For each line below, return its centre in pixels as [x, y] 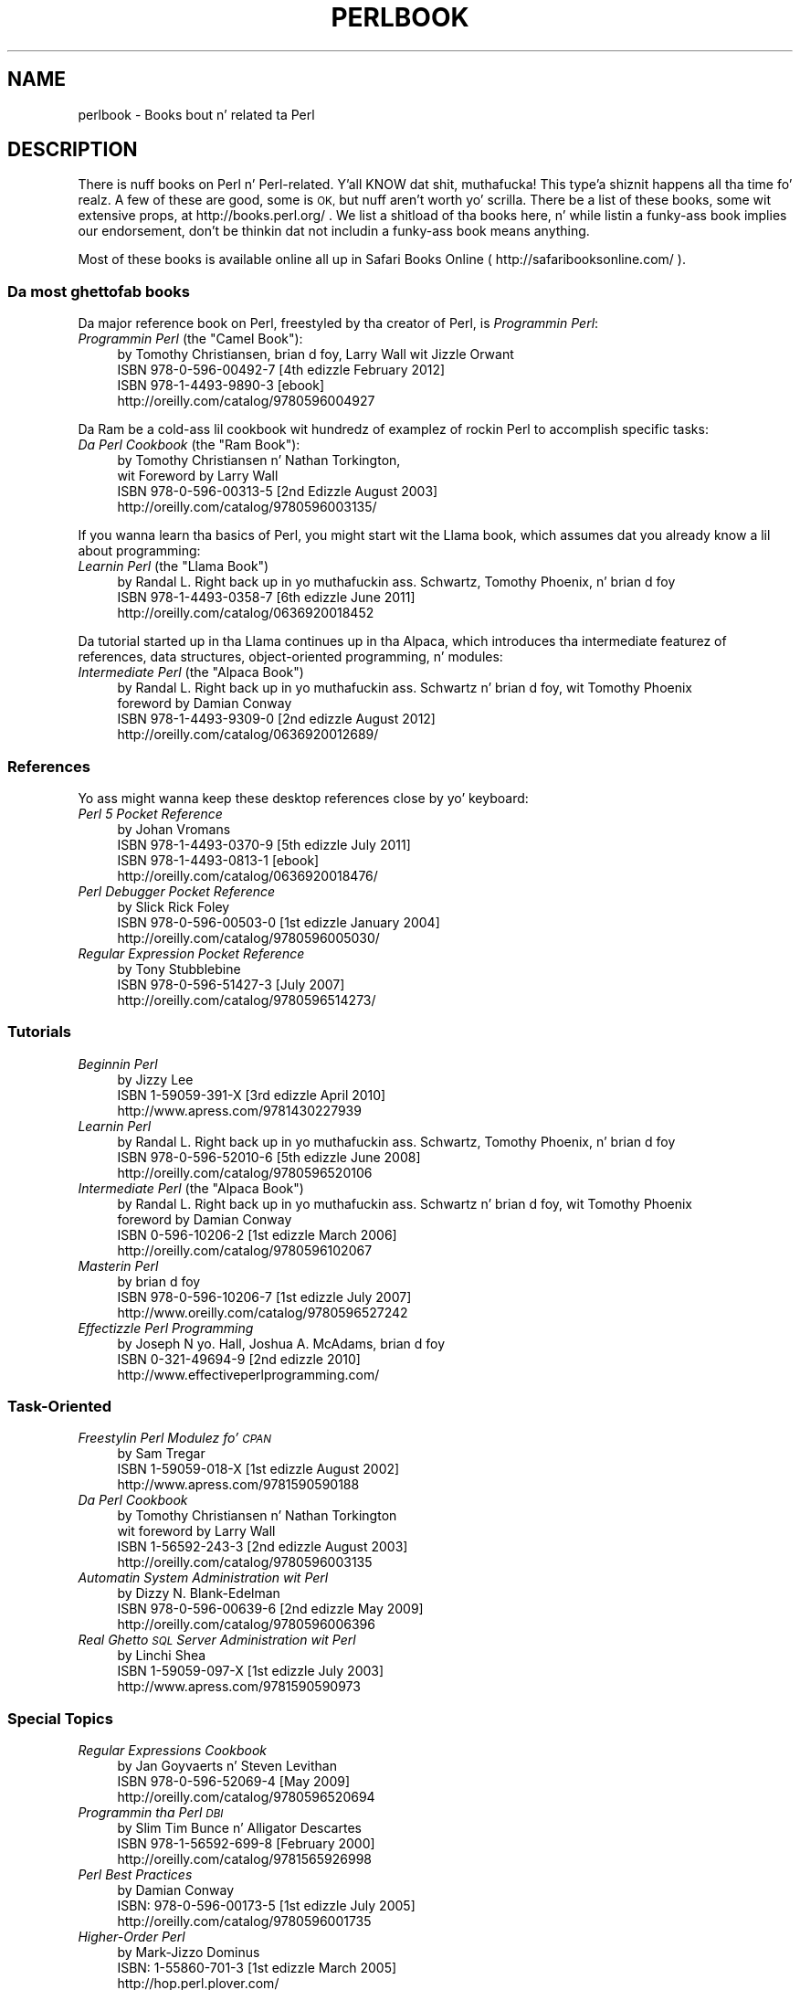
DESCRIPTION [73, 150]
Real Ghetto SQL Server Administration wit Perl [217, 1640]
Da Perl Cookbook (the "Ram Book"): [189, 445]
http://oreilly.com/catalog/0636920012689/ [248, 735]
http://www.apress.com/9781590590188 [238, 1485]
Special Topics [60, 1718]
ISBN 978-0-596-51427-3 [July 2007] [231, 984]
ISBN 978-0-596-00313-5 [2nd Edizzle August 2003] [278, 492]
